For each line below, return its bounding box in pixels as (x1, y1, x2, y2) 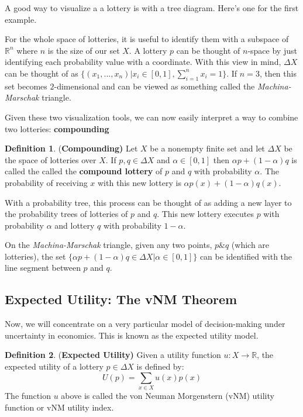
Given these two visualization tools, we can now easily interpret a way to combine (5, 111, 298, 123)
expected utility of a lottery (5, 360, 104, 373)
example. (5, 13, 37, 25)
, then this (259, 67, 297, 79)
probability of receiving (5, 176, 88, 188)
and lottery (54, 219, 95, 231)
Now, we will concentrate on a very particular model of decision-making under (5, 318, 285, 330)
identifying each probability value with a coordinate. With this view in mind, (5, 56, 281, 68)
